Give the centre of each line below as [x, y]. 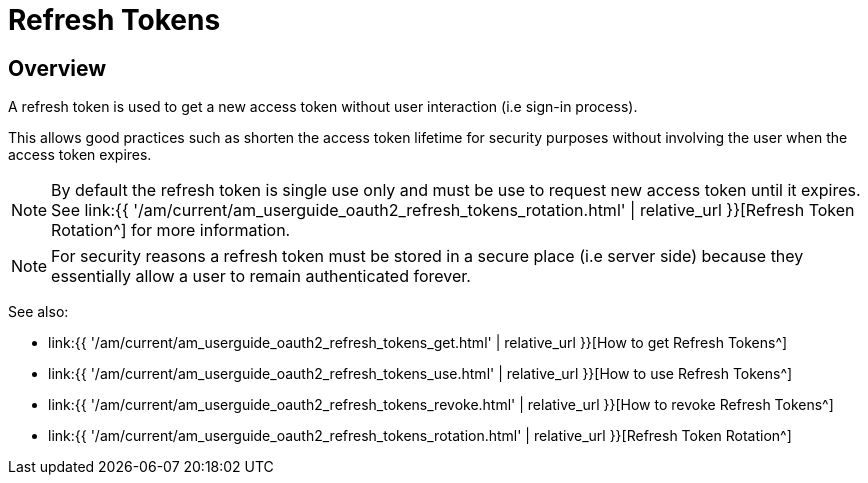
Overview [57, 68]
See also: [38, 312]
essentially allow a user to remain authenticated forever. [261, 276]
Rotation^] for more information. [171, 230]
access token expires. [80, 155]
